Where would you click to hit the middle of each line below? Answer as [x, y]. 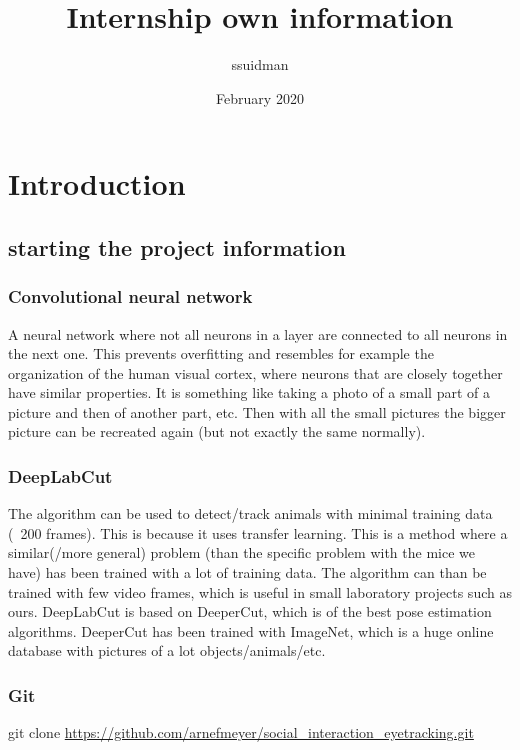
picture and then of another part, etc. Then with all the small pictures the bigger [257, 411]
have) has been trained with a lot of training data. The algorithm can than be [247, 572]
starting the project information [177, 246]
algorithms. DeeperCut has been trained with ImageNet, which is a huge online [251, 630]
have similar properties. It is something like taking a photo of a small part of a [249, 392]
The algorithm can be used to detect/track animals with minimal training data [250, 513]
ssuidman [260, 64]
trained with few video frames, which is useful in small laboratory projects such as [260, 591]
